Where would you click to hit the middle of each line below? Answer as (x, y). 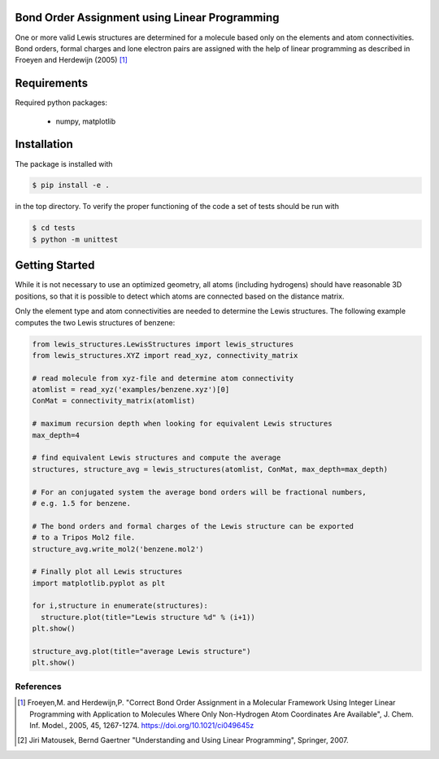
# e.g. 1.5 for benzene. (82, 503)
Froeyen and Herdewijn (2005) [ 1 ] (71, 60)
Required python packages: (61, 103)
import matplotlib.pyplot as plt (99, 583)
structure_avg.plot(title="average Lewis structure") (141, 652)
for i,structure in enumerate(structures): (120, 606)
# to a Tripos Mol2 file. (84, 538)
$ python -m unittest (75, 239)
